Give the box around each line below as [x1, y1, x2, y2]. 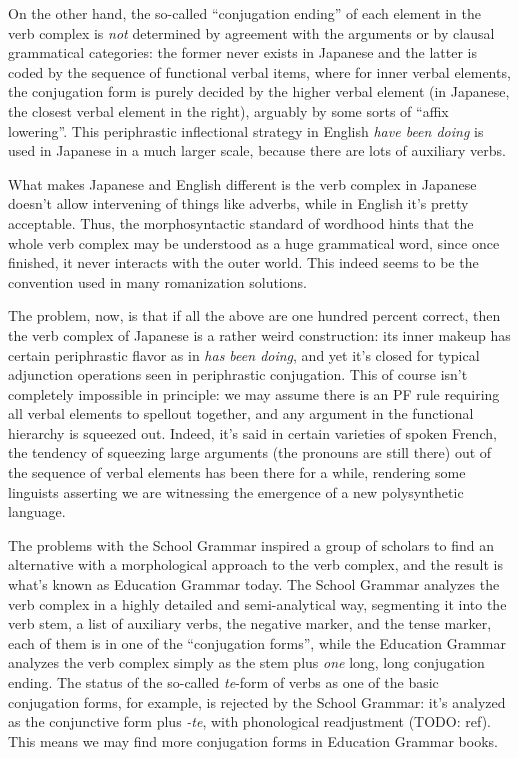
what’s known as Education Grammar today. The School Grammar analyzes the [8, 574, 500, 595]
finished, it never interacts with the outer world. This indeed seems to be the [8, 252, 479, 273]
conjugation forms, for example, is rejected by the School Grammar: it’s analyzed [8, 691, 506, 712]
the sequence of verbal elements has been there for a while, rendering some [8, 462, 466, 483]
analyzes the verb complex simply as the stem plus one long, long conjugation [8, 652, 485, 673]
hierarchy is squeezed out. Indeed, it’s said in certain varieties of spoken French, [8, 422, 497, 443]
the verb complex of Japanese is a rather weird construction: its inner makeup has [8, 324, 511, 345]
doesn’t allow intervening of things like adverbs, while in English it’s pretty [8, 193, 469, 214]
